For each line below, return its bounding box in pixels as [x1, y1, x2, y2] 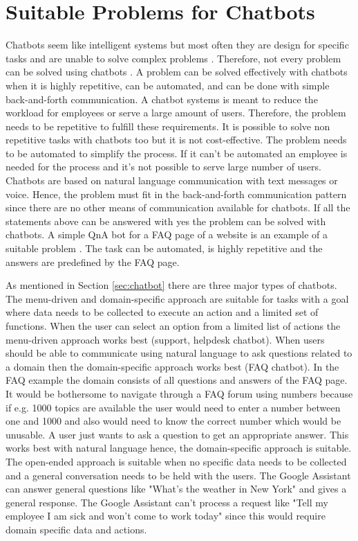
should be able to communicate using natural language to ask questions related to [6, 346, 352, 360]
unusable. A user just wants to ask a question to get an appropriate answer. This [6, 427, 349, 441]
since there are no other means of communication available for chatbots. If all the [6, 200, 350, 215]
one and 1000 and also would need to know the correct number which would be [6, 414, 341, 428]
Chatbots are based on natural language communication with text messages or [6, 173, 338, 188]
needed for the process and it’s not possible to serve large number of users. [6, 159, 321, 174]
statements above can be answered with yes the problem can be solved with [6, 213, 326, 228]
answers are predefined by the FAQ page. [6, 254, 180, 269]
